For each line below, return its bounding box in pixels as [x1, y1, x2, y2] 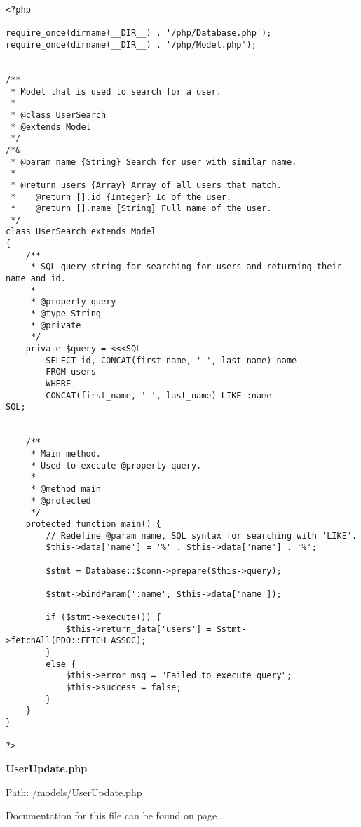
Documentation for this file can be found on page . [6, 808, 223, 823]
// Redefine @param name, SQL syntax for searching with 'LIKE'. [46, 530, 357, 541]
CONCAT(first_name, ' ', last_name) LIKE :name [46, 390, 272, 401]
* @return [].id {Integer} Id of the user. [11, 191, 232, 202]
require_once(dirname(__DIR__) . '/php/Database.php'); [6, 28, 272, 39]
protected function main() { [25, 518, 161, 529]
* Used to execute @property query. [30, 460, 202, 471]
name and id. [6, 274, 66, 284]
